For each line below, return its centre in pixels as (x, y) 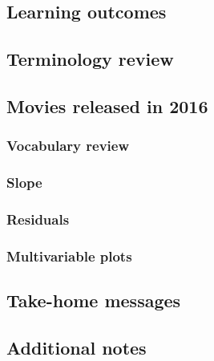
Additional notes (77, 347)
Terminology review (90, 59)
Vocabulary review (68, 146)
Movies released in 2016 (107, 105)
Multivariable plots (69, 256)
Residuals (38, 219)
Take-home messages (94, 300)
